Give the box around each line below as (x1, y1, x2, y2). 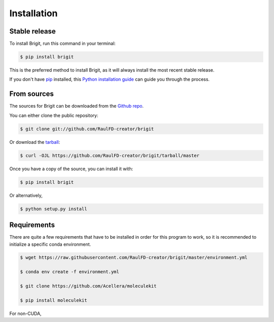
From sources (9, 89, 54, 99)
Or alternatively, (9, 192, 43, 198)
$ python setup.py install (20, 206, 87, 212)
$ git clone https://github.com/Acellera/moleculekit (20, 283, 157, 289)
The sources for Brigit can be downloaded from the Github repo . (9, 103, 144, 109)
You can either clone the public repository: (9, 112, 98, 118)
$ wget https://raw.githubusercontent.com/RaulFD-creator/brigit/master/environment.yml (20, 254, 248, 261)
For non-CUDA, (9, 310, 42, 316)
